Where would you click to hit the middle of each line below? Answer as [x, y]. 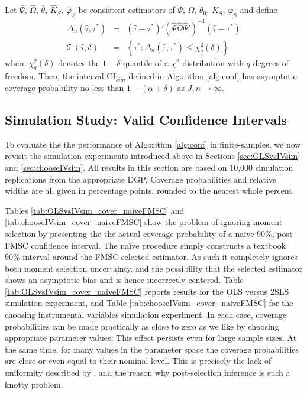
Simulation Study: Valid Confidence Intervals [146, 119]
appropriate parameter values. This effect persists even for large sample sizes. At [151, 338]
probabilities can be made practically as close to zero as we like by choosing [142, 326]
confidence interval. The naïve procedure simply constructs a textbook [159, 245]
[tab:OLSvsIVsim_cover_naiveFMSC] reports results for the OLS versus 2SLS [147, 291]
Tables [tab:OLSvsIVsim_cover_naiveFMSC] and [95, 210]
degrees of [271, 62]
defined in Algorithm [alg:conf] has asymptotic [213, 76]
